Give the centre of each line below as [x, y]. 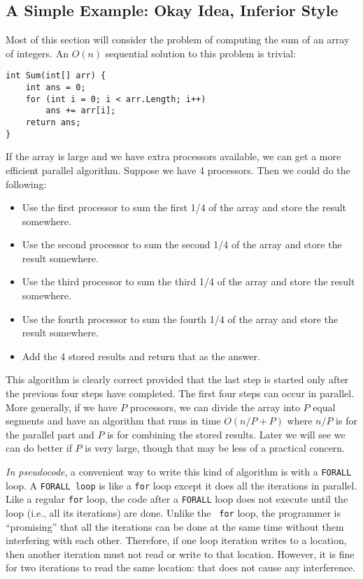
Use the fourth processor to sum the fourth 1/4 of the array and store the [180, 319]
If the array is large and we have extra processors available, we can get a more [173, 156]
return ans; [53, 123]
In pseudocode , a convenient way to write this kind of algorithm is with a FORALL [179, 472]
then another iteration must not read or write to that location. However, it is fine [180, 553]
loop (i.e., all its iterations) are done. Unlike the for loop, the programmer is [173, 512]
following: [26, 184]
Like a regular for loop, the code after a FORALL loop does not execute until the [177, 499]
